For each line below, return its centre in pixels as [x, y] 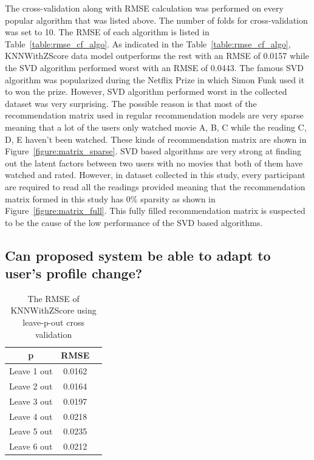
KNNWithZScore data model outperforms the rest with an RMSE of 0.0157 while [157, 56]
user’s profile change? [74, 273]
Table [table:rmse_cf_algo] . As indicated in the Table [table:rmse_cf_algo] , [148, 43]
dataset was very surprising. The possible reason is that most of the [131, 103]
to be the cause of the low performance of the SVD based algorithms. [134, 222]
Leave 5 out [31, 431]
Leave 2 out [31, 386]
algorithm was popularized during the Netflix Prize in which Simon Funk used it [155, 79]
